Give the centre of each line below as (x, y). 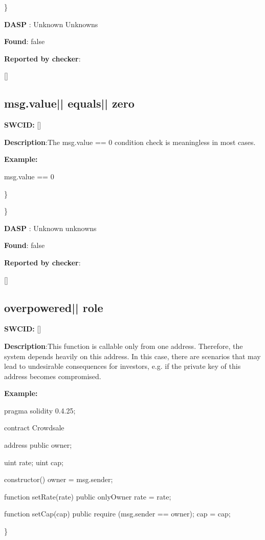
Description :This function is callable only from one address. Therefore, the (124, 346)
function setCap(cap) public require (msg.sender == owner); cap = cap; (117, 514)
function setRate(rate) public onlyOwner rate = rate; (88, 496)
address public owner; (38, 445)
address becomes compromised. (53, 376)
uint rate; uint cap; (34, 462)
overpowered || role (54, 307)
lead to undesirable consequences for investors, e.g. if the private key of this (123, 366)
